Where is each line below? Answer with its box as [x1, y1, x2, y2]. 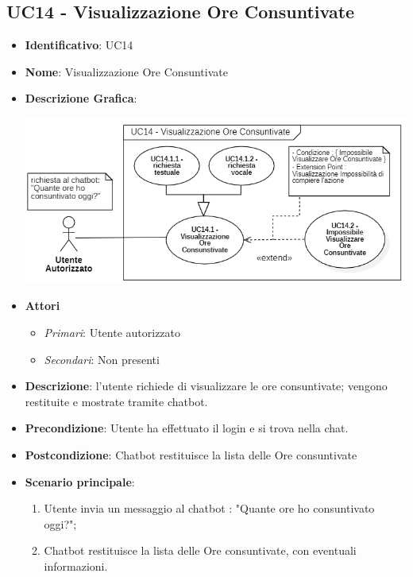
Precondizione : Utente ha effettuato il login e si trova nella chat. [25, 420, 349, 436]
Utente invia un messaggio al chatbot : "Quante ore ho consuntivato [44, 500, 375, 517]
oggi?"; [44, 515, 77, 532]
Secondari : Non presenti [44, 350, 160, 367]
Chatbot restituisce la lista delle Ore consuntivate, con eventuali [44, 542, 357, 559]
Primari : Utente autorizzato [44, 324, 181, 341]
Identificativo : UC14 [25, 37, 133, 53]
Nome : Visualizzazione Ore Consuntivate [25, 63, 228, 79]
